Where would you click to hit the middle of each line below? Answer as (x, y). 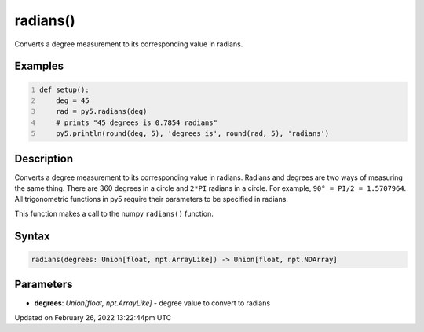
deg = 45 (73, 100)
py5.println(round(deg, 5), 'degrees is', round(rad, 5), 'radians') (193, 134)
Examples (39, 66)
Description (44, 158)
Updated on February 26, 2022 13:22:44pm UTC (93, 317)
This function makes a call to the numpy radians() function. (114, 213)
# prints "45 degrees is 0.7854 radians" (137, 122)
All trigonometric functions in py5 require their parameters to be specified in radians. (151, 199)
